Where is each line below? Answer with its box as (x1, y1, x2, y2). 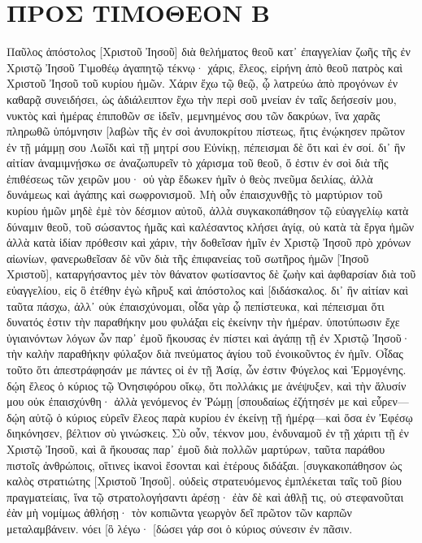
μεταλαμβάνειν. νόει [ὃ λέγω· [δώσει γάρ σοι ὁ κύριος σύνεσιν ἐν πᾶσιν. (7, 519, 353, 537)
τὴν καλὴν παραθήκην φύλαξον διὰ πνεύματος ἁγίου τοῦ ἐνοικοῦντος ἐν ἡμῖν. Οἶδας (7, 345, 403, 362)
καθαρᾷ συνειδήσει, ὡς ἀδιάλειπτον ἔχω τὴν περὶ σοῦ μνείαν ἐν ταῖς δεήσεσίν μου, (7, 90, 397, 107)
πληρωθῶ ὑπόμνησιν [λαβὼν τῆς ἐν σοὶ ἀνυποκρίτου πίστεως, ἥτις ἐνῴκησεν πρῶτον (7, 123, 405, 140)
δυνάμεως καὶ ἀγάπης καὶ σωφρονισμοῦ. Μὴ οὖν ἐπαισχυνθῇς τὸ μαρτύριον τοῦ (7, 186, 383, 203)
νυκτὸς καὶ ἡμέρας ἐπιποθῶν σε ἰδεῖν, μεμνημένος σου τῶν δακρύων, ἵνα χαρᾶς (7, 106, 381, 123)
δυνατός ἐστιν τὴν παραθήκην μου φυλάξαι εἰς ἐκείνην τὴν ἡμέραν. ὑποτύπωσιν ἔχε (7, 313, 400, 330)
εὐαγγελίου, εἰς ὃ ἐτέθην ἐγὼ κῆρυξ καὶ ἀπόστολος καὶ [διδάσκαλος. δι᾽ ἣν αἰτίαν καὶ (7, 282, 408, 299)
